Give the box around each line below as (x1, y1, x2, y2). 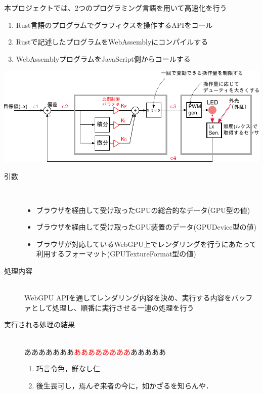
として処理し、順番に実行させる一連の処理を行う (31, 302, 194, 313)
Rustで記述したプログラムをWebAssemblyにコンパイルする (16, 36, 208, 47)
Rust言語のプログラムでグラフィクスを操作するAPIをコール (16, 19, 213, 30)
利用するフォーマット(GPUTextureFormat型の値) (36, 248, 196, 259)
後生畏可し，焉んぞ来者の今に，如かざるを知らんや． (36, 380, 213, 390)
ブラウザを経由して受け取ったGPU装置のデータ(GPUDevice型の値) (36, 222, 256, 232)
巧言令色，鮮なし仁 (36, 363, 100, 374)
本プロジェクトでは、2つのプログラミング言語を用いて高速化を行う (4, 3, 227, 13)
